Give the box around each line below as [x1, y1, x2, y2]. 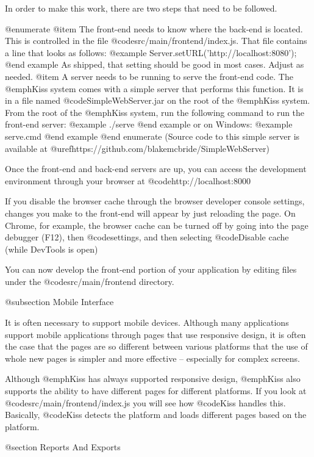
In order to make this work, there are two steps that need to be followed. [5, 2, 277, 14]
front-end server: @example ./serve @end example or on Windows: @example [5, 118, 293, 131]
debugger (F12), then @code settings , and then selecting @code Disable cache [5, 231, 289, 243]
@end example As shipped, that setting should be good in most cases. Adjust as [5, 58, 304, 71]
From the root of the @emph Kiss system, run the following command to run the [5, 106, 305, 118]
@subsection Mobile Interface [5, 295, 114, 308]
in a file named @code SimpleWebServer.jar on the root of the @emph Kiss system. [5, 94, 310, 107]
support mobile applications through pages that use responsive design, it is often [5, 328, 306, 340]
